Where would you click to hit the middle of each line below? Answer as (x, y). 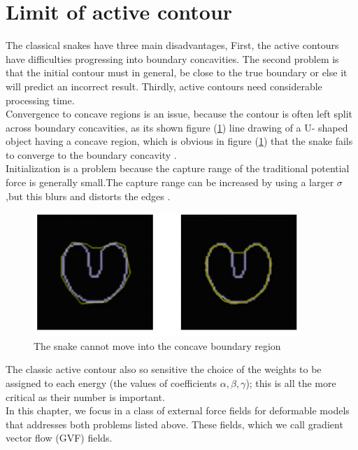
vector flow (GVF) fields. (59, 438)
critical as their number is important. (85, 396)
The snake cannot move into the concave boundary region (157, 345)
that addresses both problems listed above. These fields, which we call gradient (174, 424)
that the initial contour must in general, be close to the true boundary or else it (177, 72)
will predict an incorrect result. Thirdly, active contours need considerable (164, 86)
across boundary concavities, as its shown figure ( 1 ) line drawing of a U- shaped (177, 127)
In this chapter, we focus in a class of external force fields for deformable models (178, 410)
